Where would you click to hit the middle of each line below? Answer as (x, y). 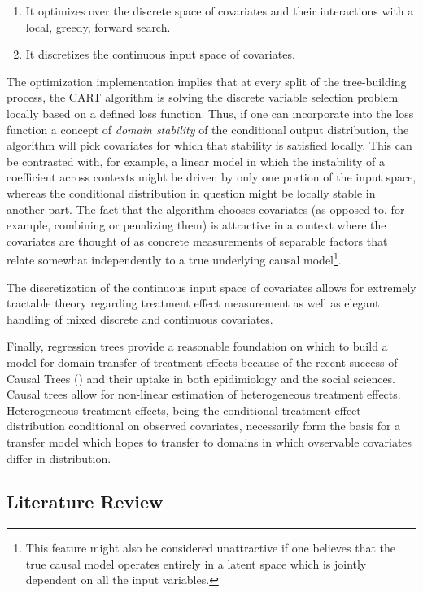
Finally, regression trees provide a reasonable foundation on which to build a (197, 346)
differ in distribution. (59, 458)
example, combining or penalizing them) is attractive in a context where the (196, 225)
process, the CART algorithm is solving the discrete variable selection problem (203, 97)
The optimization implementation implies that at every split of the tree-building (207, 81)
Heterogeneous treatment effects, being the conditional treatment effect (184, 410)
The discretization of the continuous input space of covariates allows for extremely (211, 287)
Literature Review (85, 501)
